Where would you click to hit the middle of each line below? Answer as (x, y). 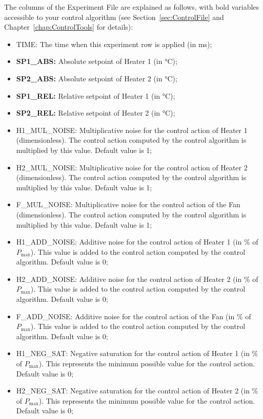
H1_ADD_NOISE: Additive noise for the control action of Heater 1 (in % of (137, 242)
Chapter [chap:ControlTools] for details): (69, 27)
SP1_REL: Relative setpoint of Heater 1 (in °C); (96, 95)
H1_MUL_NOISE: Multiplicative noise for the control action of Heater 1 (132, 130)
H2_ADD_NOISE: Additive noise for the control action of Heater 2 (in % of (137, 279)
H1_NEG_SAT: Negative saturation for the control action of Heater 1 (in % (137, 353)
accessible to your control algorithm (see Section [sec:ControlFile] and (114, 17)
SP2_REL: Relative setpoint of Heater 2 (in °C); (96, 113)
